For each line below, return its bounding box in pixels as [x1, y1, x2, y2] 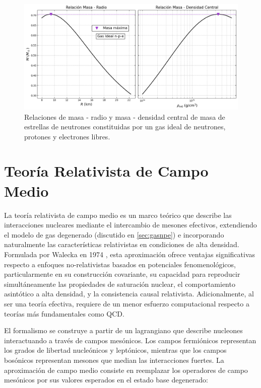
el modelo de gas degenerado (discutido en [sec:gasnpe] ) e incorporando [4, 229, 224, 240]
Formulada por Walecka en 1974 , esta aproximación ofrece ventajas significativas [4, 249, 255, 259]
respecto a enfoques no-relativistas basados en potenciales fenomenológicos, [4, 259, 236, 269]
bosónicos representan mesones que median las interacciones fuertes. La [4, 354, 224, 365]
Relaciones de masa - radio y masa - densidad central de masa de [24, 111, 225, 122]
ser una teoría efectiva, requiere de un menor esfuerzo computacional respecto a [4, 298, 249, 308]
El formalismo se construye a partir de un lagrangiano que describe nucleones [4, 325, 243, 336]
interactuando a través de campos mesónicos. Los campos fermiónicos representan [4, 335, 256, 345]
